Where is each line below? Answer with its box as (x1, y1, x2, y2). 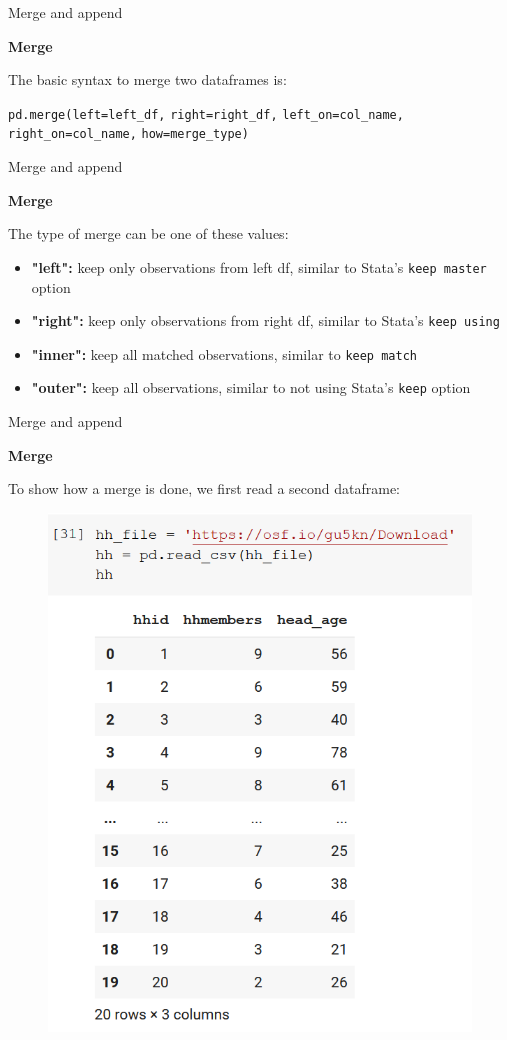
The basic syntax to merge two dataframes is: (8, 69, 287, 90)
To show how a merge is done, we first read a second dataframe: (8, 478, 401, 499)
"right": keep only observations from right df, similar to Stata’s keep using (31, 310, 500, 331)
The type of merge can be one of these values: (8, 223, 289, 244)
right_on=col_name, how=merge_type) (8, 127, 249, 142)
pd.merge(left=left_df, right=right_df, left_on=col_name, (8, 107, 404, 122)
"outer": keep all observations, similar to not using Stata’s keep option (31, 377, 471, 398)
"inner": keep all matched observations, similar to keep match (31, 343, 417, 364)
